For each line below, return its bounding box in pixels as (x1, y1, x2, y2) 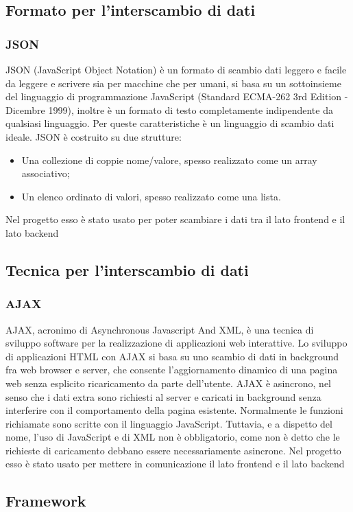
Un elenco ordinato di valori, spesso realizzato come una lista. (21, 189, 281, 203)
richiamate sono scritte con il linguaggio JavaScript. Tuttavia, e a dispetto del (5, 416, 332, 430)
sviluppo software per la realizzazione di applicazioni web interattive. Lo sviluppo (5, 336, 348, 350)
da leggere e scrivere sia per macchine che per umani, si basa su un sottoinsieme (5, 75, 341, 90)
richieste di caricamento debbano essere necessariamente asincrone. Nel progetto (5, 443, 341, 457)
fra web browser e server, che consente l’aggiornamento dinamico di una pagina (5, 362, 338, 377)
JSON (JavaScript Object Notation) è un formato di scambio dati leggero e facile (5, 62, 347, 76)
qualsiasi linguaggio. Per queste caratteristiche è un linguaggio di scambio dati (5, 116, 334, 130)
